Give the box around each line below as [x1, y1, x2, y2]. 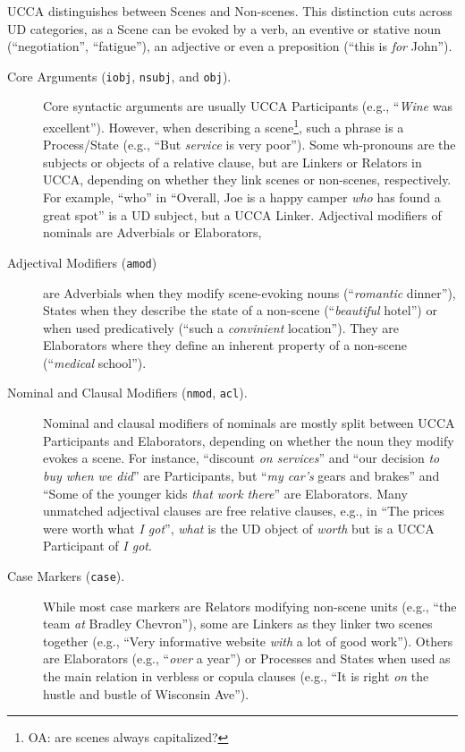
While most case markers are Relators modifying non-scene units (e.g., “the [43, 596, 457, 615]
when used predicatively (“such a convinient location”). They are [43, 318, 400, 337]
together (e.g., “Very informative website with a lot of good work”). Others [43, 631, 453, 650]
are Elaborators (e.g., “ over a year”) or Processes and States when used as [43, 649, 451, 668]
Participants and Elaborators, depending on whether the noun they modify [43, 431, 454, 449]
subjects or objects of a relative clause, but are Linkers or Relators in [43, 152, 422, 171]
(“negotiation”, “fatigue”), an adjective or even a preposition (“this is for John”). [7, 37, 452, 56]
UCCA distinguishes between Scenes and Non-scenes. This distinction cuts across [7, 2, 452, 20]
